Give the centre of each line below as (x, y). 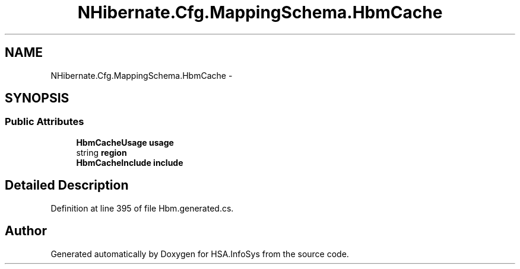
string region (102, 152)
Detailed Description (67, 185)
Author (26, 231)
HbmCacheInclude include (130, 162)
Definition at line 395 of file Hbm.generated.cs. (142, 208)
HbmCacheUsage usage (125, 142)
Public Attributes (45, 122)
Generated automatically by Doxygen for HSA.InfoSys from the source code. (200, 254)
